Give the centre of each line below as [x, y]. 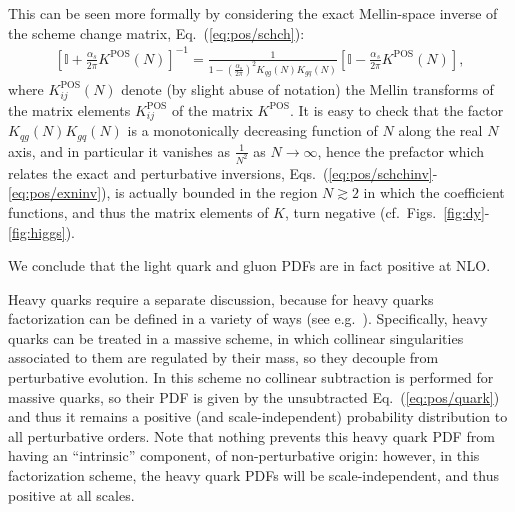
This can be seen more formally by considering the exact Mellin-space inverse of [253, 13]
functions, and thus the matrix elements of [138, 211]
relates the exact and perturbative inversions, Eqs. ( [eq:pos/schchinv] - [223, 172]
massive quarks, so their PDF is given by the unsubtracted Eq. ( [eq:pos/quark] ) [254, 396]
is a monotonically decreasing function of [252, 130]
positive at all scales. [71, 494]
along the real [440, 130]
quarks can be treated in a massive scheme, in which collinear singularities [236, 337]
